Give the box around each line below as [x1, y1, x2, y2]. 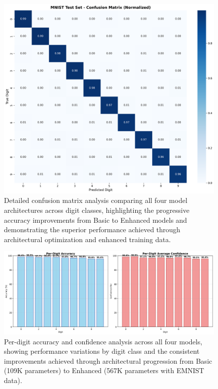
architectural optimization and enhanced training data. [4, 234, 171, 244]
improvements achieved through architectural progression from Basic [4, 355, 212, 366]
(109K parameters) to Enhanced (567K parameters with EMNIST [4, 365, 204, 376]
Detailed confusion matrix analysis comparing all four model [4, 195, 188, 205]
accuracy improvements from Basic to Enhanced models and [4, 214, 187, 225]
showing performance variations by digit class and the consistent [4, 346, 200, 356]
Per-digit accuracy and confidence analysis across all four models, [4, 336, 203, 346]
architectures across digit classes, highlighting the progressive [4, 204, 190, 215]
